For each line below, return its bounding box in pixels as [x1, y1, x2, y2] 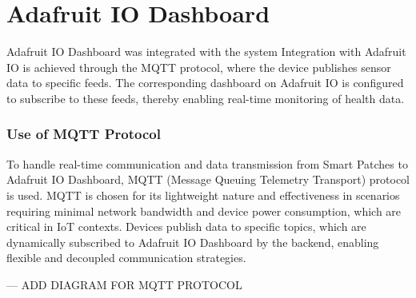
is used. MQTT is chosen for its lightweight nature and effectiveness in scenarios [6, 186, 400, 203]
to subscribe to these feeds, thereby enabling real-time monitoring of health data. [6, 89, 405, 106]
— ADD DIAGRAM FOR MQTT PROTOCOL [6, 276, 242, 292]
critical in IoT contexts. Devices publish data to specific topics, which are [6, 218, 366, 235]
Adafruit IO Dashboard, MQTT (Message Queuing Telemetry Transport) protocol [6, 171, 410, 188]
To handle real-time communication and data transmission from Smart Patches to [6, 155, 408, 172]
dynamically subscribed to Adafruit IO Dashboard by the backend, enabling [6, 233, 379, 250]
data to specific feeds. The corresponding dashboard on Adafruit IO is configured [6, 74, 404, 91]
